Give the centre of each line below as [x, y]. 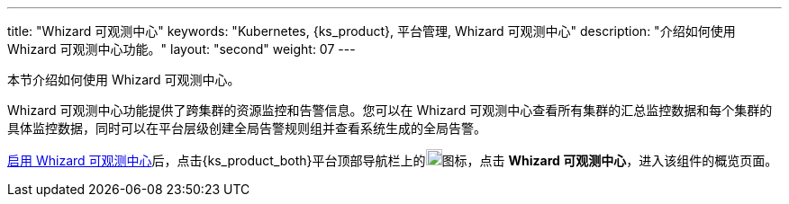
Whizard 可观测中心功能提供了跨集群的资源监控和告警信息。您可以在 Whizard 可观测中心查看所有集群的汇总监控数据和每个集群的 [390, 110]
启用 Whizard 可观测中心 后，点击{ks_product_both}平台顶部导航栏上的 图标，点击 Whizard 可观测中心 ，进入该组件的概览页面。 [393, 160]
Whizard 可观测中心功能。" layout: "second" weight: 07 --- [181, 49]
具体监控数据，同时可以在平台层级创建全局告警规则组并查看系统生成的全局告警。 [247, 128]
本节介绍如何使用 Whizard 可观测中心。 [124, 80]
